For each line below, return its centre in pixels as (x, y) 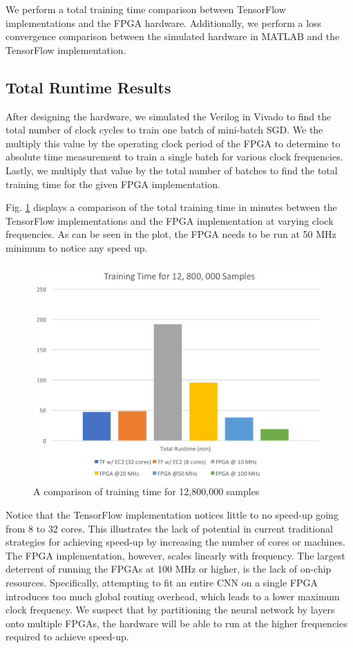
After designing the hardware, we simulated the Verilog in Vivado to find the (169, 116)
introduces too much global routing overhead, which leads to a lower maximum (173, 596)
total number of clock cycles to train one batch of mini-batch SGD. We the (164, 130)
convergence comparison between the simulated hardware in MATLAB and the (173, 36)
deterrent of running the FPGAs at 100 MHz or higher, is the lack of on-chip (169, 569)
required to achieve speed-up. (67, 637)
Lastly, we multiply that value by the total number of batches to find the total (172, 170)
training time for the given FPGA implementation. (113, 184)
